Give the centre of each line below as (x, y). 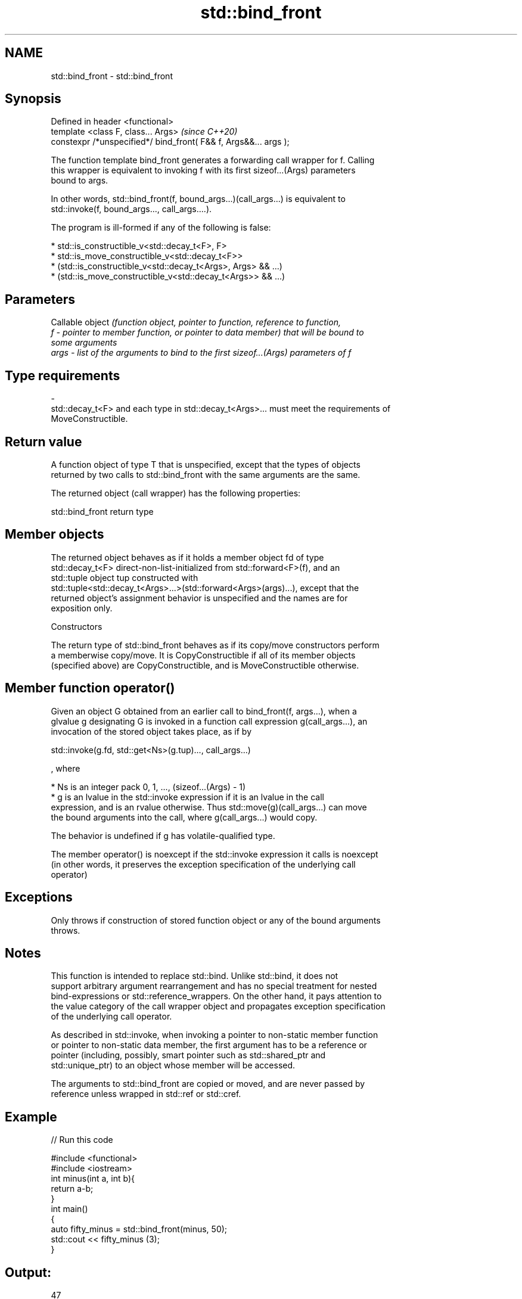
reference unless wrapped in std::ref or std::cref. (146, 1094)
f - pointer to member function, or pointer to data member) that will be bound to (207, 332)
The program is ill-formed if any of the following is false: (161, 228)
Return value (44, 442)
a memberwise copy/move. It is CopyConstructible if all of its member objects (203, 655)
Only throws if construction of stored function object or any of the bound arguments (216, 920)
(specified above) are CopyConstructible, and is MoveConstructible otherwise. (205, 665)
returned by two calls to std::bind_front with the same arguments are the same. (206, 474)
